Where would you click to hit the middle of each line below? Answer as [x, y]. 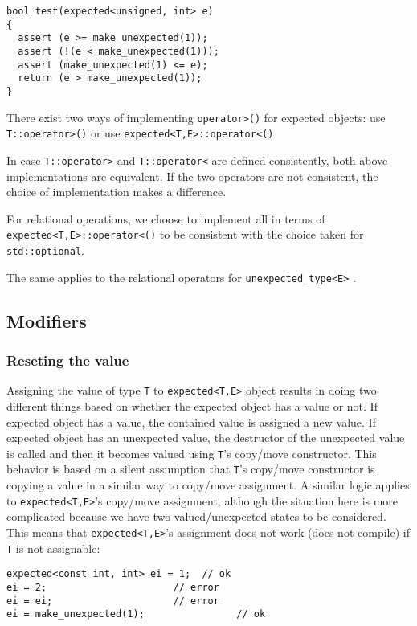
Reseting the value [68, 360]
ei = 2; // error [113, 587]
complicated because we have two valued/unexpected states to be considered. [196, 516]
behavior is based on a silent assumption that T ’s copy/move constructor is [191, 469]
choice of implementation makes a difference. [117, 192]
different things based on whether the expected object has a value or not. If [192, 405]
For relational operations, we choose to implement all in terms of [166, 218]
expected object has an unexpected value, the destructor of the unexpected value [206, 438]
